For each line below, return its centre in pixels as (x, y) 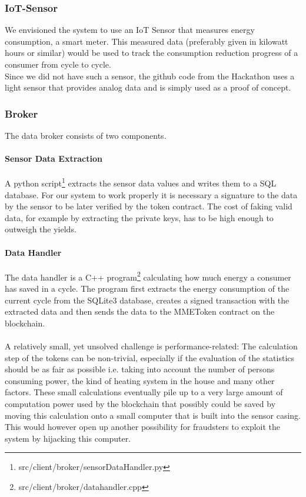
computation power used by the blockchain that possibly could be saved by (140, 403)
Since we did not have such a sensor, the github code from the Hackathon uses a (150, 76)
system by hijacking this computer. (68, 438)
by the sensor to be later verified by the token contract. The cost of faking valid (149, 206)
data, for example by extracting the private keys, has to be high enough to (139, 217)
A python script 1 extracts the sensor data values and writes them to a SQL (141, 182)
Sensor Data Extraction (54, 159)
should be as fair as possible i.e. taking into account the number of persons (140, 369)
